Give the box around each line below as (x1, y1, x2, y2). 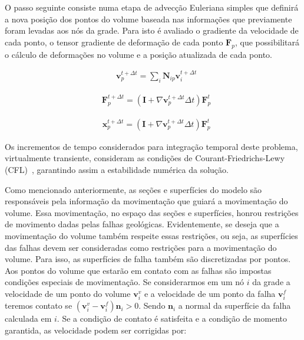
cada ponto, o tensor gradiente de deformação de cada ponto (5, 35, 223, 48)
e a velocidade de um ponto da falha (144, 287, 276, 299)
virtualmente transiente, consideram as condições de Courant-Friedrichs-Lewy (5, 152, 285, 164)
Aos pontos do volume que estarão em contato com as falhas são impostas (5, 264, 272, 276)
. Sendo (138, 299, 166, 312)
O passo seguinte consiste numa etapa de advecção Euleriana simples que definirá (5, 1, 299, 13)
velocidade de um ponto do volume (5, 287, 131, 299)
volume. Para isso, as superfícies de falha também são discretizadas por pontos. (5, 253, 291, 265)
